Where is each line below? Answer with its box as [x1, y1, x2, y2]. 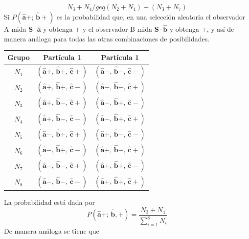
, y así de [206, 24, 234, 34]
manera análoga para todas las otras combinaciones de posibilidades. [4, 33, 210, 43]
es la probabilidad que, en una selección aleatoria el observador [56, 12, 246, 21]
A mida [4, 24, 26, 34]
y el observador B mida [82, 24, 152, 34]
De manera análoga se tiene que [4, 225, 99, 236]
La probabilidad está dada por [4, 197, 95, 207]
